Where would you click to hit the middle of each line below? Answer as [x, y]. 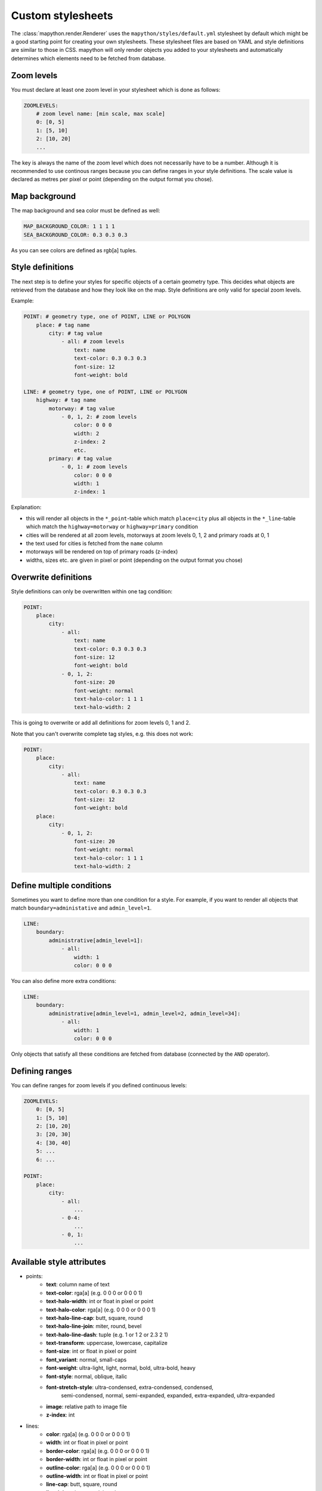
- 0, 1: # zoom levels [94, 467]
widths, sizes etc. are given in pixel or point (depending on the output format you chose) [134, 560]
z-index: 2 [89, 442]
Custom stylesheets [62, 16]
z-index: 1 [89, 492]
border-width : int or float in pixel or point [97, 1459]
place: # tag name [63, 325]
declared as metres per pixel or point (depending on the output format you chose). [112, 180]
